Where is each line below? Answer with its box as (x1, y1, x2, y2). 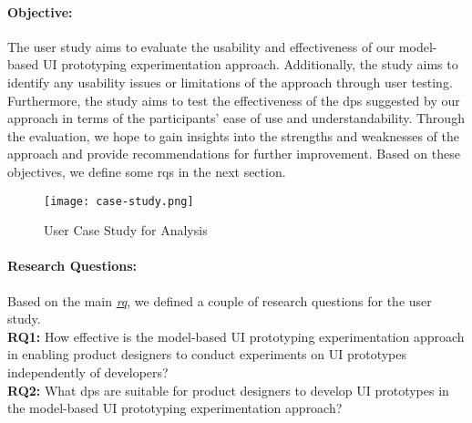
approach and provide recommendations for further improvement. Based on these (7, 144, 460, 163)
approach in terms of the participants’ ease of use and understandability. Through (7, 108, 465, 128)
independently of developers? (7, 362, 169, 381)
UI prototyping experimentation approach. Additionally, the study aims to (42, 55, 458, 74)
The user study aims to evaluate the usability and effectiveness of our (7, 36, 395, 56)
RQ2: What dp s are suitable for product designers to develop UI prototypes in (7, 380, 449, 399)
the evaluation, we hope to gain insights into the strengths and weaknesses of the (7, 126, 459, 145)
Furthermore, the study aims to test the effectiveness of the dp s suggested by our (7, 90, 460, 109)
